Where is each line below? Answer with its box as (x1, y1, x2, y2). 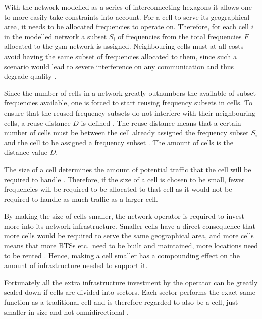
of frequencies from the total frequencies (118, 31, 242, 41)
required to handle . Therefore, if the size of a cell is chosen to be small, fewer (4, 174, 245, 184)
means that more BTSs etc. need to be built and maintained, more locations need (4, 240, 258, 251)
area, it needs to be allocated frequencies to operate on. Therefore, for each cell (4, 21, 249, 32)
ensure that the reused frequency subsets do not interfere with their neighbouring (4, 107, 256, 118)
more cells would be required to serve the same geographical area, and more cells (4, 230, 254, 241)
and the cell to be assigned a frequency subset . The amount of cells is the (4, 137, 233, 147)
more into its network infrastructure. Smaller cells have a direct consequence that (4, 220, 255, 231)
